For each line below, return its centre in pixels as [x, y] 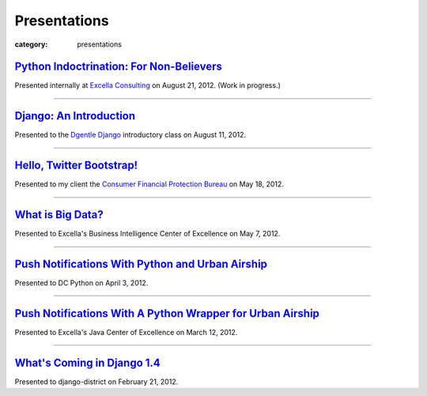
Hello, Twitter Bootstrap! [76, 166]
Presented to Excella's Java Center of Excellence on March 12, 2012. [126, 332]
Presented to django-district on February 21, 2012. [96, 381]
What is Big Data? [59, 215]
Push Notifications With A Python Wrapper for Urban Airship [167, 313]
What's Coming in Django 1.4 [88, 362]
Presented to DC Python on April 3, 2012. [81, 283]
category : [31, 44]
